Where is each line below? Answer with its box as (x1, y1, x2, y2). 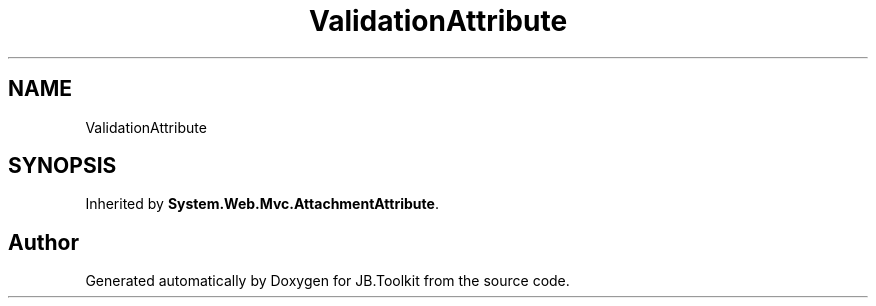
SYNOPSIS (8, 153, 117, 179)
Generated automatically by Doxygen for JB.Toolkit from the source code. (85, 272, 570, 290)
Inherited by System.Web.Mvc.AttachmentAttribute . (85, 195, 439, 213)
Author (8, 229, 79, 255)
